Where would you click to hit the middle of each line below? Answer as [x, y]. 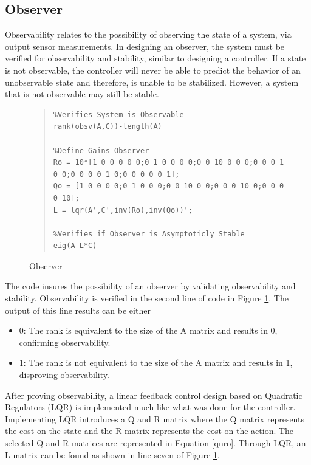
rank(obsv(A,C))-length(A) [108, 127]
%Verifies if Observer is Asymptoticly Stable [149, 234]
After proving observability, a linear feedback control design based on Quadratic [154, 395]
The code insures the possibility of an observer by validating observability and [150, 286]
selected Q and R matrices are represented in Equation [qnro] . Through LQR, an [155, 443]
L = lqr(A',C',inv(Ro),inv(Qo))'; [123, 210]
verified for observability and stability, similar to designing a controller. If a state [155, 58]
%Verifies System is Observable [118, 115]
